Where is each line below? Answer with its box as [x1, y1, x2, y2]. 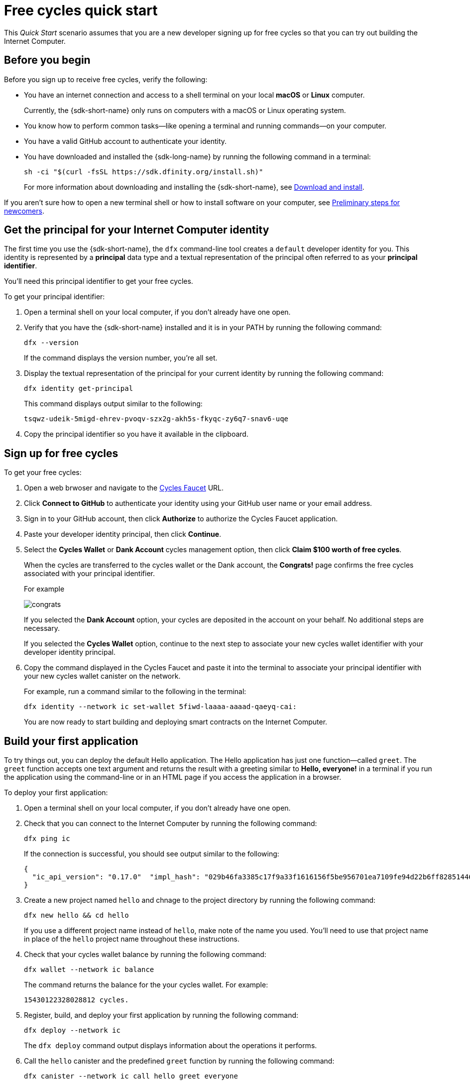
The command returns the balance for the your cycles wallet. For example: [24, 980, 268, 989]
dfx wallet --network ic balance [24, 965, 154, 974]
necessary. [24, 624, 60, 633]
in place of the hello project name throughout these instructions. [24, 935, 240, 944]
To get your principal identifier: [4, 292, 105, 301]
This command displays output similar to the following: [24, 399, 203, 408]
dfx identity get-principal [24, 384, 133, 393]
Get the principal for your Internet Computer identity [4, 224, 269, 237]
